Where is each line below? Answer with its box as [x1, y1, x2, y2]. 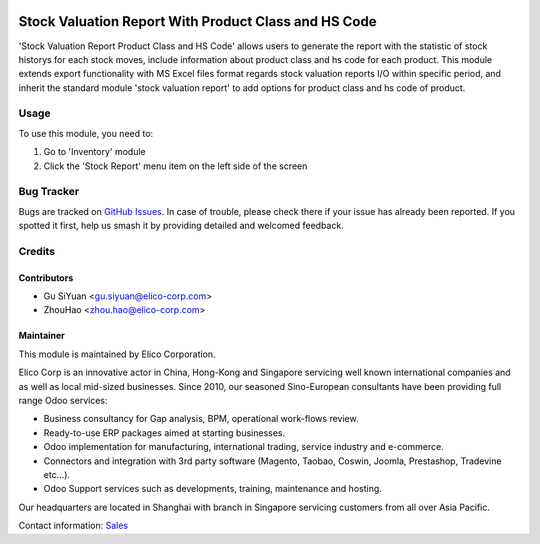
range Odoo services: [18, 395, 108, 407]
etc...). [43, 469, 70, 480]
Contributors [18, 271, 74, 284]
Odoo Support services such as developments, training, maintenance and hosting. [43, 483, 382, 495]
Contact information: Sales [18, 520, 129, 532]
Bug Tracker [18, 185, 80, 199]
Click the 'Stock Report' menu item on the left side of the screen [43, 160, 308, 172]
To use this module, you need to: [18, 127, 154, 139]
